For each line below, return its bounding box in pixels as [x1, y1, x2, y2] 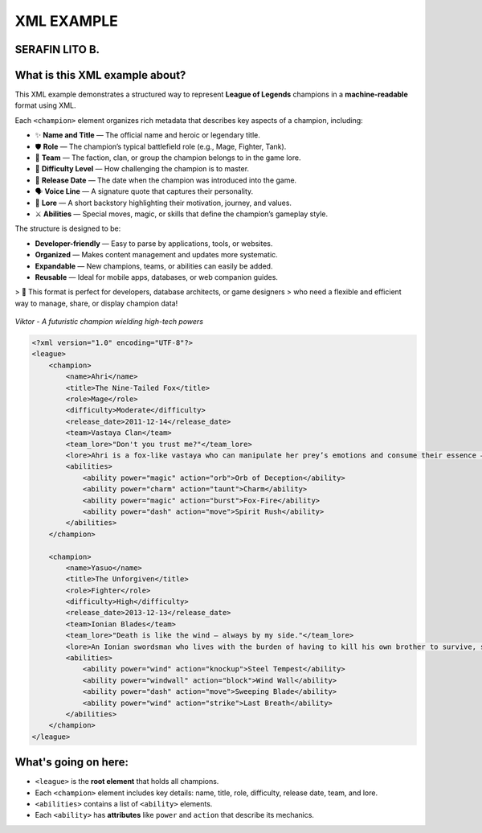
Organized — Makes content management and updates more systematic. [35, 250, 279, 260]
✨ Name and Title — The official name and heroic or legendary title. [35, 130, 260, 140]
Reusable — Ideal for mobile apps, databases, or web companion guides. [35, 272, 279, 281]
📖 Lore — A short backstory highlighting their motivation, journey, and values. [35, 198, 292, 207]
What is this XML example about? [14, 68, 186, 82]
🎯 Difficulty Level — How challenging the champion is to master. [35, 164, 249, 174]
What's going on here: [14, 756, 129, 769]
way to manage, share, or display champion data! [14, 298, 178, 308]
